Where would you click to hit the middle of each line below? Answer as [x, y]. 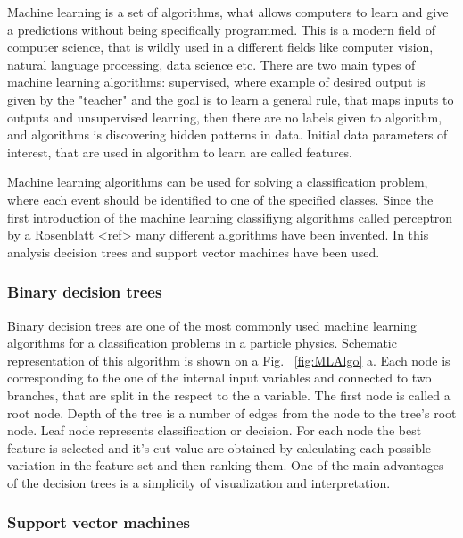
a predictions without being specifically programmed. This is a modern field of [221, 29]
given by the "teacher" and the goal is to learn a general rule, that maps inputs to [231, 99]
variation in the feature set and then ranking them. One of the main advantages [226, 465]
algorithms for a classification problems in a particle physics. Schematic [202, 343]
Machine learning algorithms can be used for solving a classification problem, [218, 182]
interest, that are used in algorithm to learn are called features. [180, 151]
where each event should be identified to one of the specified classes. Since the [220, 199]
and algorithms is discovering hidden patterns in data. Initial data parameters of [227, 134]
